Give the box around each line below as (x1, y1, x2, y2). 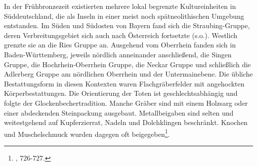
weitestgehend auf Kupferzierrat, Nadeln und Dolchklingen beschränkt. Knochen (4, 117, 248, 127)
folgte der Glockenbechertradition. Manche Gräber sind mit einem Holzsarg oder (4, 97, 248, 108)
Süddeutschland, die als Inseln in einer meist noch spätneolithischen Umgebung (4, 10, 244, 21)
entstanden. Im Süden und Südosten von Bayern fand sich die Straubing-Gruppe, (4, 20, 250, 31)
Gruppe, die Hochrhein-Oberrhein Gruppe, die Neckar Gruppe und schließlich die (4, 59, 251, 69)
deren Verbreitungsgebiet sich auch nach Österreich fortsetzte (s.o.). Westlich (4, 30, 238, 40)
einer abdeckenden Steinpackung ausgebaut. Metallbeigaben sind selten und (4, 107, 234, 118)
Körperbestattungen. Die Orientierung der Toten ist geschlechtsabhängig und (4, 88, 238, 98)
